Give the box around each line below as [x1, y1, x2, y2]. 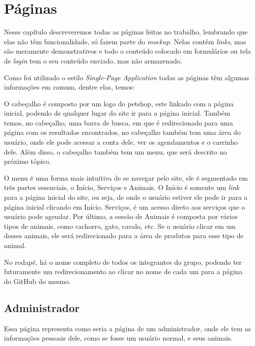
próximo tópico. [4, 156, 51, 166]
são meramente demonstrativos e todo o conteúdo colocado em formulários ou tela [4, 46, 251, 56]
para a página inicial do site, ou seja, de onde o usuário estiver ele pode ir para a [4, 192, 248, 202]
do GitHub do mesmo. [4, 276, 71, 286]
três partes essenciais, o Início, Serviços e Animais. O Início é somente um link [4, 182, 240, 192]
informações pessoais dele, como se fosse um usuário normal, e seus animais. [4, 333, 233, 343]
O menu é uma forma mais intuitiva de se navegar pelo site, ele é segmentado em [4, 172, 248, 183]
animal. [4, 240, 27, 250]
